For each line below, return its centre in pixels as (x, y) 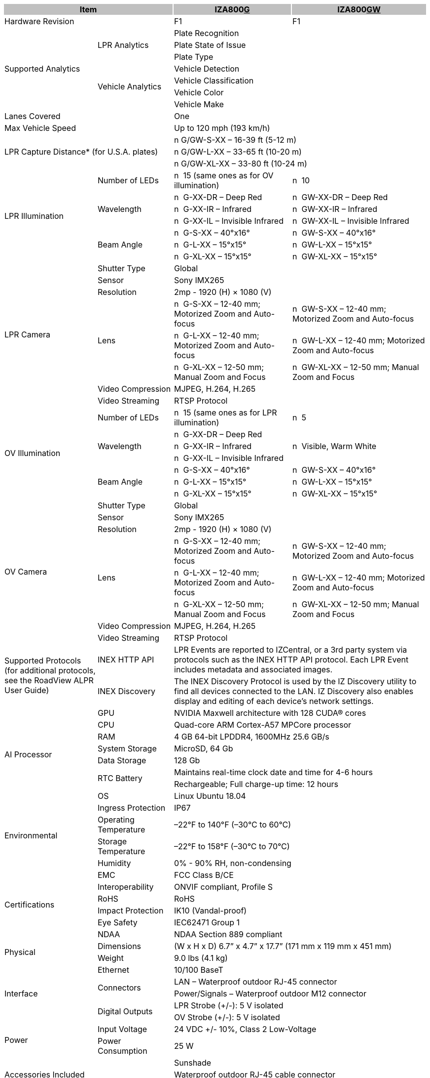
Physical (20, 952)
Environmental (31, 835)
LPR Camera (28, 334)
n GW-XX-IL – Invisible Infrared (351, 221)
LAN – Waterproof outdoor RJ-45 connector (256, 982)
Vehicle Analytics (130, 86)
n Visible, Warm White (335, 446)
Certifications (30, 905)
